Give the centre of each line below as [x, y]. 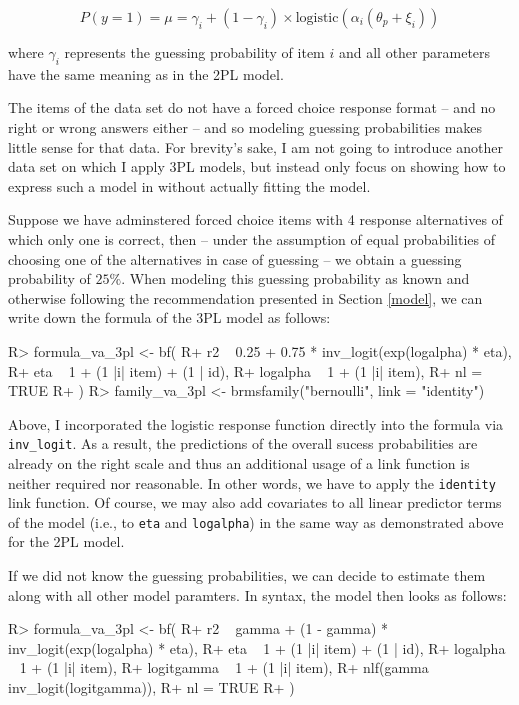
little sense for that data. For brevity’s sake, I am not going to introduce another [255, 146]
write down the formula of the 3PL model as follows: [169, 317]
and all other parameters [414, 52]
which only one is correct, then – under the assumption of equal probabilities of [251, 238]
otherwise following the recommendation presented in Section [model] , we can [245, 297]
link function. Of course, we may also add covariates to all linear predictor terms [255, 502]
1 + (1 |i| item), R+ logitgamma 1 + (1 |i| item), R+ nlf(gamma [224, 667]
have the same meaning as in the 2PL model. [146, 73]
